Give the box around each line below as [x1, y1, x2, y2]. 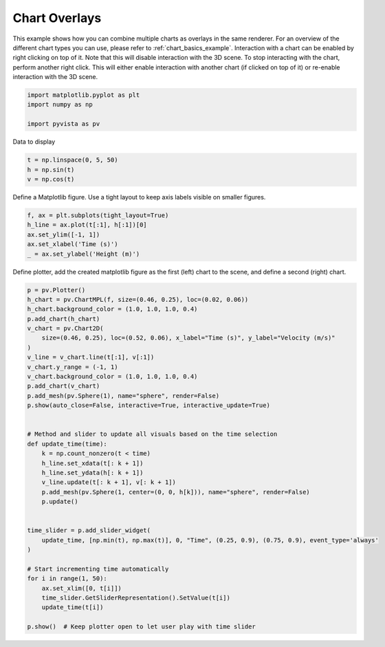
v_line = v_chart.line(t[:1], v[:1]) [27, 353, 155, 361]
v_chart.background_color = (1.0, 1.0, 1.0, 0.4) [27, 373, 198, 381]
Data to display [12, 138, 56, 146]
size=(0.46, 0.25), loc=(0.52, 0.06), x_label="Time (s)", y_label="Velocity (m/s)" [41, 334, 336, 342]
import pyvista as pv [27, 120, 100, 128]
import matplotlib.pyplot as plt [27, 91, 140, 99]
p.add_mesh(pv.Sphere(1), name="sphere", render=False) [27, 392, 220, 399]
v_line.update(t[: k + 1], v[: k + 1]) [41, 479, 177, 486]
